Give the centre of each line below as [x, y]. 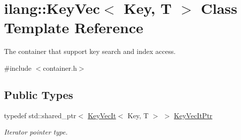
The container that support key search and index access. [90, 51]
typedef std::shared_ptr [40, 115]
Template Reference [74, 27]
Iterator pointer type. [36, 132]
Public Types [39, 94]
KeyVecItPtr [193, 115]
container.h [60, 68]
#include [18, 68]
